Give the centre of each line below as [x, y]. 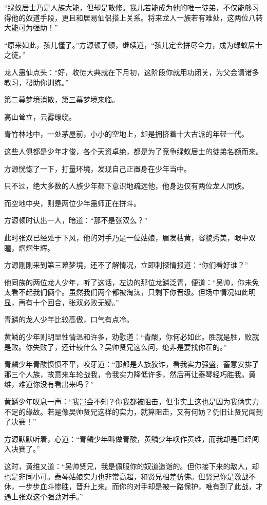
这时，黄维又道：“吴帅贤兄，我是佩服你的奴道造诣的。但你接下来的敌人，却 [132, 466]
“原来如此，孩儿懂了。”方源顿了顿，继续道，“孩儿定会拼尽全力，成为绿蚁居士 [133, 44]
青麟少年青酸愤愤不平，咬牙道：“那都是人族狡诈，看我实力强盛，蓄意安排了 [132, 364]
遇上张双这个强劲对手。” [44, 496]
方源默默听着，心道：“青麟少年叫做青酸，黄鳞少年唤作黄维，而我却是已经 [128, 438]
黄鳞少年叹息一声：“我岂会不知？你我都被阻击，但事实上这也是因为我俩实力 [132, 401]
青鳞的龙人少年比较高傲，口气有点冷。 [69, 319]
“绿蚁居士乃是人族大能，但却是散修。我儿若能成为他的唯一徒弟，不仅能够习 [132, 7]
